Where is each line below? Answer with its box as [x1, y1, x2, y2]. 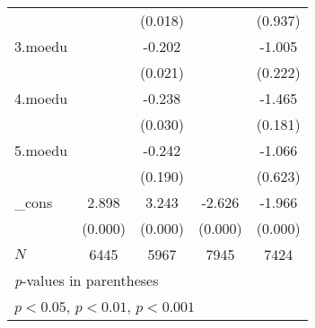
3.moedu [14, 36, 68, 56]
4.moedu [14, 88, 68, 108]
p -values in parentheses [14, 270, 159, 290]
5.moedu [14, 140, 68, 160]
